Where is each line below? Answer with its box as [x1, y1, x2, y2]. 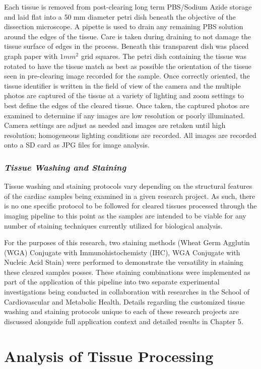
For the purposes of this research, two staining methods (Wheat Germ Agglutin [4, 237, 250, 248]
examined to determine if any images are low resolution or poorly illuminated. [4, 110, 245, 120]
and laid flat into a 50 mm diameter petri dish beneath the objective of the [4, 11, 236, 22]
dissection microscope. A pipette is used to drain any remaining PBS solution [4, 21, 243, 32]
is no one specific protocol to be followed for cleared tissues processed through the [4, 200, 257, 211]
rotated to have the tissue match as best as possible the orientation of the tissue [4, 60, 251, 71]
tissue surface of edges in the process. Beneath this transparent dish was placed [4, 41, 249, 51]
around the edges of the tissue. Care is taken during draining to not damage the [4, 31, 251, 41]
